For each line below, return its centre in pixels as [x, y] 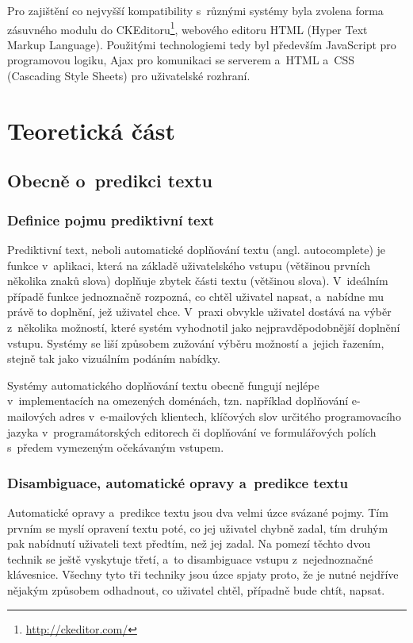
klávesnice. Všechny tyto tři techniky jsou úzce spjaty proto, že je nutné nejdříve [203, 574]
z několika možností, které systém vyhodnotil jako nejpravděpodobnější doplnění [204, 327]
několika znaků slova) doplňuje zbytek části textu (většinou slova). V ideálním [198, 281]
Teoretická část [92, 130]
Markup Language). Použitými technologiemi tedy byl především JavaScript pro [202, 44]
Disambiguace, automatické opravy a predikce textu [178, 482]
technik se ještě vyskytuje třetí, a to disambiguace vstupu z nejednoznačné [190, 558]
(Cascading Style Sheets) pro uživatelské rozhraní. [129, 76]
